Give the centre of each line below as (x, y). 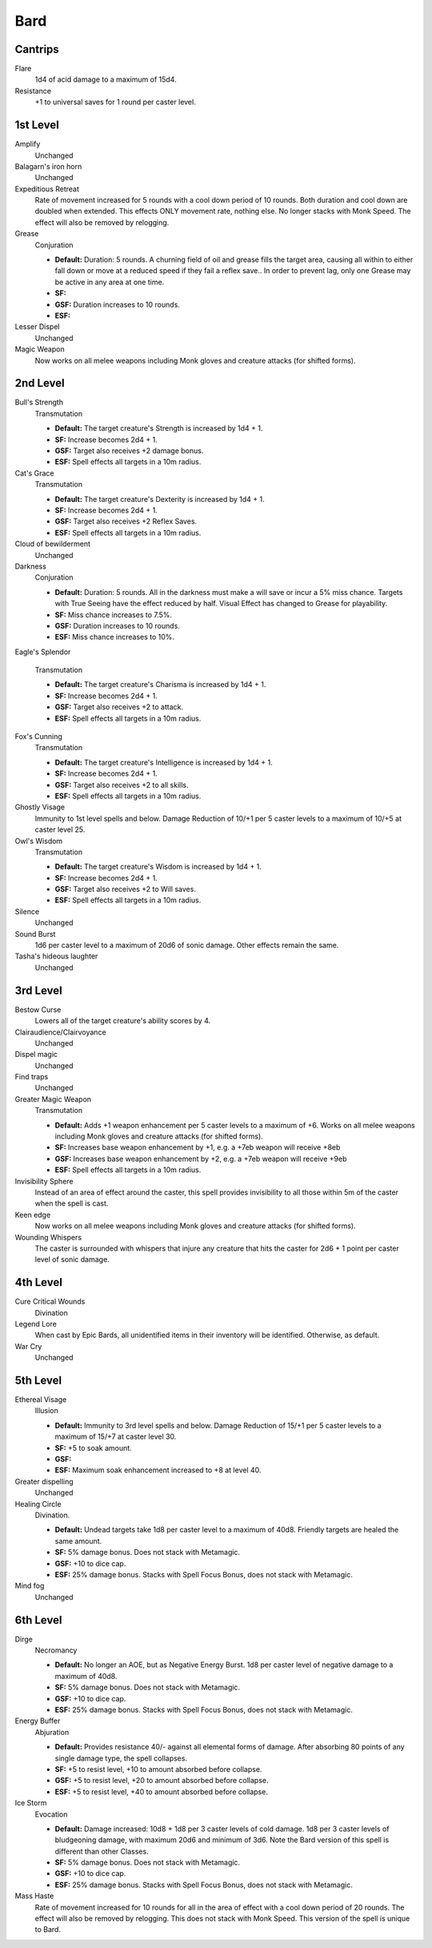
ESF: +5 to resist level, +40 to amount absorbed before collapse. (161, 1791)
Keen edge (33, 1215)
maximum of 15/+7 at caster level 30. (116, 1436)
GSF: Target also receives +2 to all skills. (122, 785)
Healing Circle (38, 1504)
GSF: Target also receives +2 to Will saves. (125, 890)
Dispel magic (36, 1054)
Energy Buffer (38, 1721)
